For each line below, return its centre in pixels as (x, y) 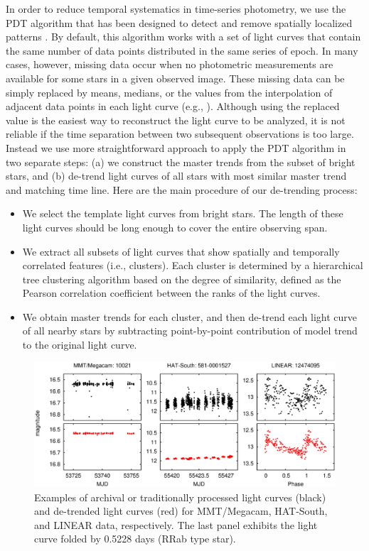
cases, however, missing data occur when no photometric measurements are (170, 64)
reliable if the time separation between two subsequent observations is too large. (180, 134)
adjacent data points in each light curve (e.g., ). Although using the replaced (173, 106)
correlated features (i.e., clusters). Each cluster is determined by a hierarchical (193, 265)
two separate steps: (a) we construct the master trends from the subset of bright (181, 162)
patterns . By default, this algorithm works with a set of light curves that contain (183, 37)
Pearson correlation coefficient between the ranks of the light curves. (171, 293)
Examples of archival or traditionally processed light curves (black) (180, 497)
